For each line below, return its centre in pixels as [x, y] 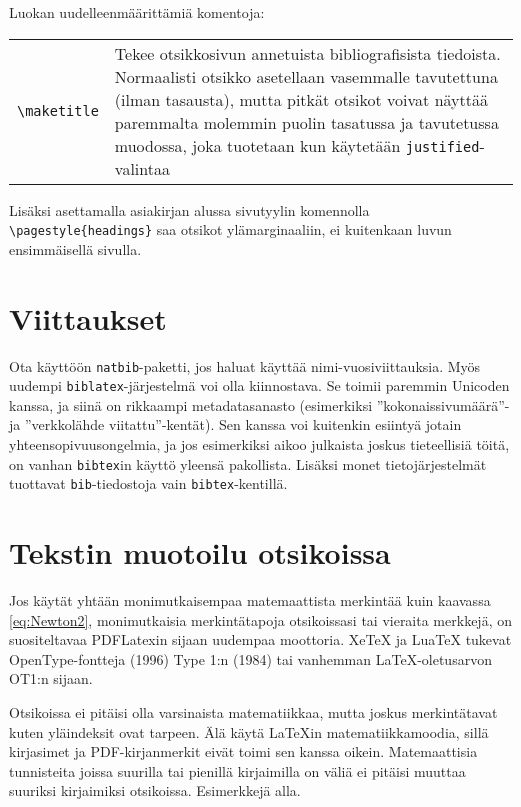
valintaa [142, 168]
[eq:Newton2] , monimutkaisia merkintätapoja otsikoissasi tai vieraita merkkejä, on [260, 619]
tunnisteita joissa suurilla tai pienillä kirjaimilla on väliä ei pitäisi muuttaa [237, 770]
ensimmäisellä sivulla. [75, 248]
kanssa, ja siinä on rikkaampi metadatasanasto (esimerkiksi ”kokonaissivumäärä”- [259, 404]
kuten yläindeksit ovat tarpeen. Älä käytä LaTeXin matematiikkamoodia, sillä [249, 731]
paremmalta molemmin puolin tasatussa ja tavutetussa [306, 122]
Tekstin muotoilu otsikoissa [200, 552]
